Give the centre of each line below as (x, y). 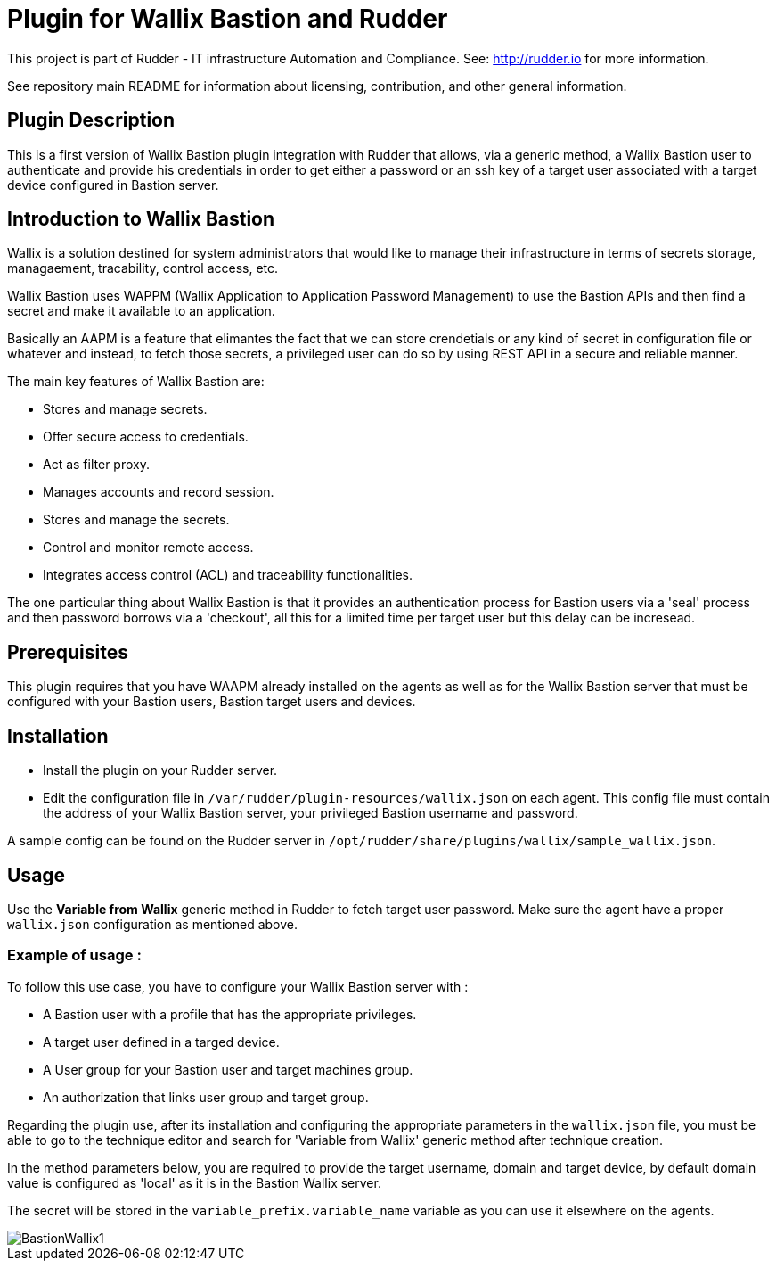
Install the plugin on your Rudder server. (160, 770)
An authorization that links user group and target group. (206, 1097)
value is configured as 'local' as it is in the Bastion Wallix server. (194, 1182)
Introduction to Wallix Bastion (141, 219)
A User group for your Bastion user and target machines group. (228, 1069)
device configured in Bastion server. (113, 185)
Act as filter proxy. (96, 465)
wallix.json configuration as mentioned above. (153, 924)
